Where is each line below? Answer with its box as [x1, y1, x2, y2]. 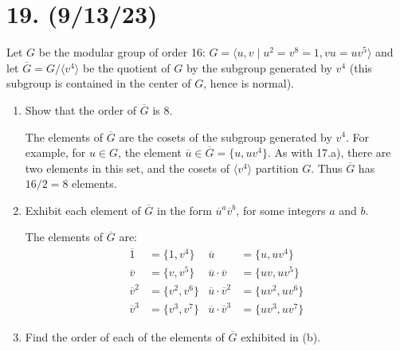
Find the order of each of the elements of [25, 328, 225, 345]
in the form [157, 201, 212, 218]
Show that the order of [25, 101, 137, 118]
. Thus [311, 159, 343, 176]
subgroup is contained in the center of [6, 75, 191, 92]
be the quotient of [82, 59, 171, 76]
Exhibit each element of [25, 201, 141, 218]
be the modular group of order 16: [38, 44, 206, 60]
